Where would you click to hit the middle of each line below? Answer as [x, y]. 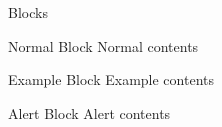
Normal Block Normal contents [103, 45]
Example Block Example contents [111, 79]
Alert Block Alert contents [89, 112]
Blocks [28, 12]
